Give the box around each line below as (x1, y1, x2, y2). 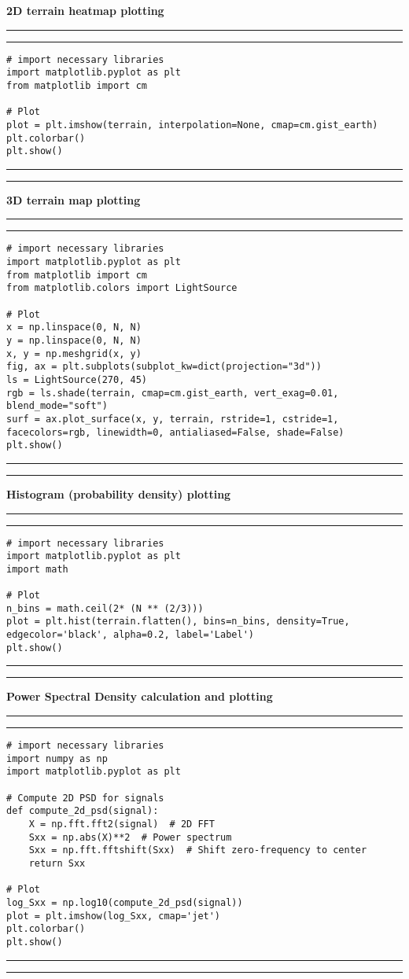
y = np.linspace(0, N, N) (6, 335, 142, 347)
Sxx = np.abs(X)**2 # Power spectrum (28, 831, 232, 843)
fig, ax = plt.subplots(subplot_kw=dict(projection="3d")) (6, 361, 322, 373)
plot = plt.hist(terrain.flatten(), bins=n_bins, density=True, (6, 616, 350, 628)
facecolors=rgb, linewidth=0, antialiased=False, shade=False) (6, 426, 345, 438)
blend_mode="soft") (6, 400, 108, 412)
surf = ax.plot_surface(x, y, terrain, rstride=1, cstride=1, (6, 413, 339, 425)
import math (6, 563, 68, 575)
